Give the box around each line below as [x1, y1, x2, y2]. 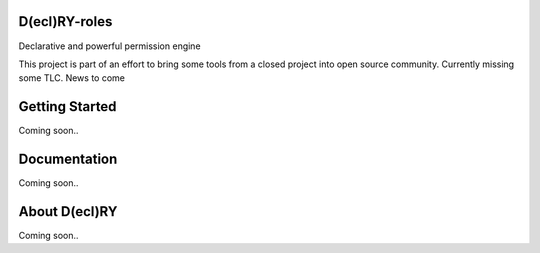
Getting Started [18, 98, 117, 115]
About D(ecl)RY [18, 203, 118, 220]
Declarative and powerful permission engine [18, 40, 201, 52]
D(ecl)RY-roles [18, 13, 113, 30]
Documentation [18, 151, 118, 168]
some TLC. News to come [18, 72, 125, 84]
